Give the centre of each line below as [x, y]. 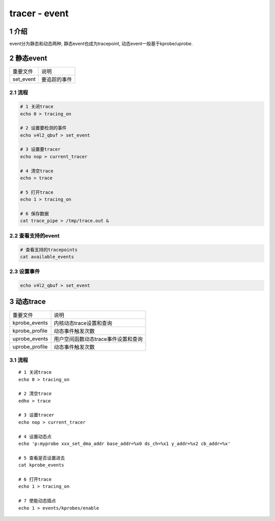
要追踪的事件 [57, 79]
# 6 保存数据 [35, 214]
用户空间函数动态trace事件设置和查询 [98, 339]
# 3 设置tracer [36, 415]
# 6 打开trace [35, 479]
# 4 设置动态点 [35, 437]
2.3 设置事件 [25, 271]
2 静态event [28, 58]
